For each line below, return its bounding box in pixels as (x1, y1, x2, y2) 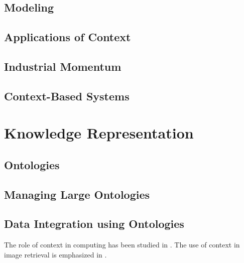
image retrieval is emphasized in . (4, 249, 107, 259)
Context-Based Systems (4, 88, 130, 103)
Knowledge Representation (4, 122, 194, 143)
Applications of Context (4, 29, 131, 45)
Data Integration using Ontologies (4, 216, 184, 231)
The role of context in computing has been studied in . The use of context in (4, 239, 240, 250)
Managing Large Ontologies (4, 186, 150, 202)
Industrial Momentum (4, 58, 121, 74)
